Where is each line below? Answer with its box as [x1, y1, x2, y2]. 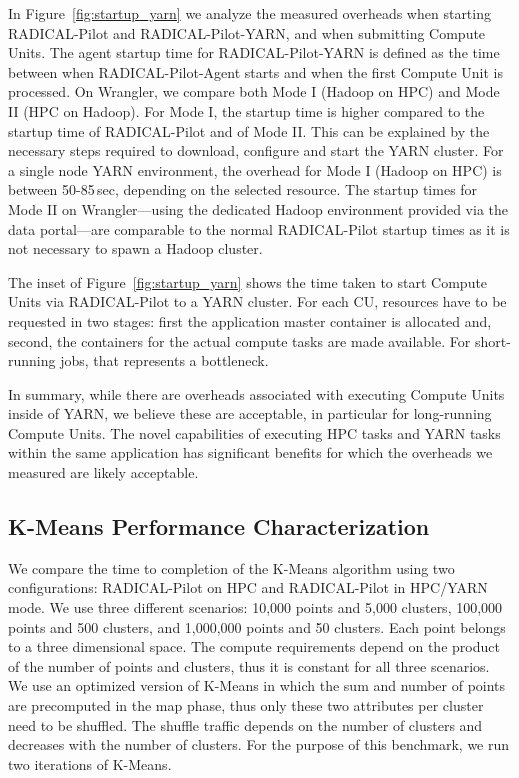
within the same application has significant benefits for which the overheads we [8, 442, 493, 463]
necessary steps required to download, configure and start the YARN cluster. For [8, 140, 504, 161]
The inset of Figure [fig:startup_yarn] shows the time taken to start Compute [8, 271, 488, 292]
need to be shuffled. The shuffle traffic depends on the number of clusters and [8, 714, 483, 735]
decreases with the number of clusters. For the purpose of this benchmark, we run [8, 734, 510, 755]
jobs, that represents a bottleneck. [60, 350, 269, 371]
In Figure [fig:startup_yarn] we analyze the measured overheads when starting [8, 3, 491, 23]
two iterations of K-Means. [8, 753, 172, 774]
